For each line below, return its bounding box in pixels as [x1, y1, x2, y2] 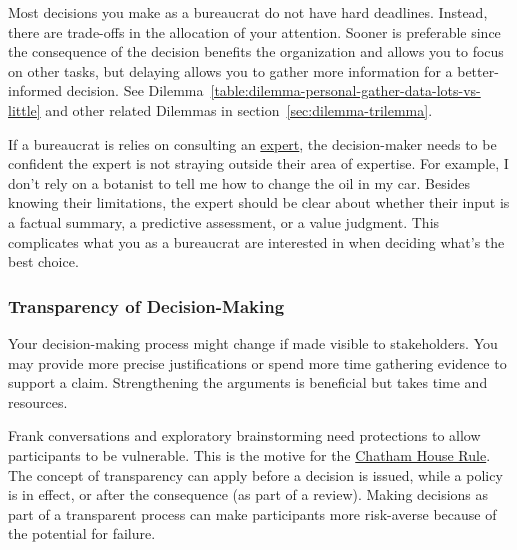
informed [8, 80, 63, 101]
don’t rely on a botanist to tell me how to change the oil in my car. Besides [8, 172, 471, 193]
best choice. [8, 251, 79, 272]
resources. [8, 391, 68, 412]
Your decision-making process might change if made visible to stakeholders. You [8, 332, 498, 353]
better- [457, 60, 499, 81]
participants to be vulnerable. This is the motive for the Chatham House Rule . [8, 444, 491, 465]
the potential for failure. [8, 523, 156, 544]
